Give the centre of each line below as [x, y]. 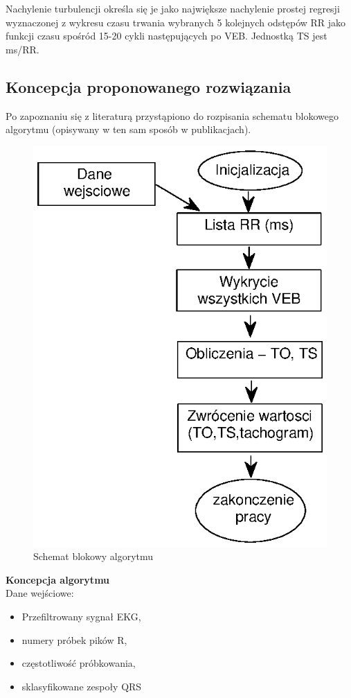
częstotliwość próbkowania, [79, 663]
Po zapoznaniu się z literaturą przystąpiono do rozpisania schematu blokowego [172, 115]
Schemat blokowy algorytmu [93, 556]
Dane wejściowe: [40, 593]
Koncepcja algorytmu [58, 579]
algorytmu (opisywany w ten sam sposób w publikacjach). [128, 129]
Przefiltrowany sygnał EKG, [81, 616]
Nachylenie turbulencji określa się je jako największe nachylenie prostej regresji [173, 8]
